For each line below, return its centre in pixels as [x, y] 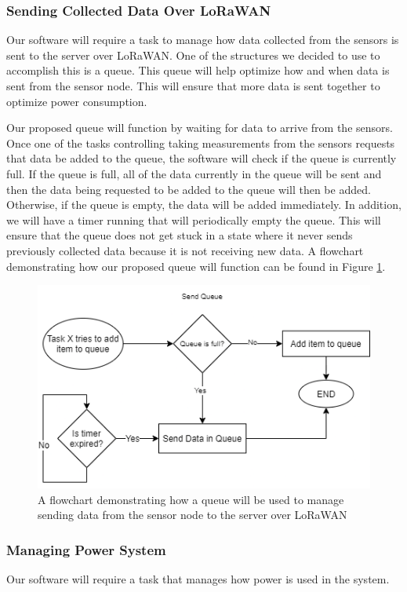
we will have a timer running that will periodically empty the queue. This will [194, 219]
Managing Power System [86, 549]
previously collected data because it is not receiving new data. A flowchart [185, 250]
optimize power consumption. [77, 101]
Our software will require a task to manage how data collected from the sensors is [203, 40]
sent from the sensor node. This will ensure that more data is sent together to [193, 86]
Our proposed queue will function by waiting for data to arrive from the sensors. [200, 128]
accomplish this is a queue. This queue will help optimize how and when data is [198, 70]
